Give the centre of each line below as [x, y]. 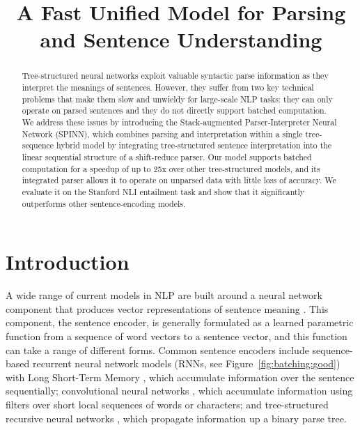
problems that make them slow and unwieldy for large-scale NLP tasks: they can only [177, 99]
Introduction [68, 262]
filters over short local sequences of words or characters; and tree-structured [167, 404]
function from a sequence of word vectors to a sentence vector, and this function [177, 336]
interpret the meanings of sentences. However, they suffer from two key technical [168, 87]
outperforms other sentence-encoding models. [104, 203]
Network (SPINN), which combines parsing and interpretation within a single [162, 133]
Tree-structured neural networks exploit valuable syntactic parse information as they [175, 76]
